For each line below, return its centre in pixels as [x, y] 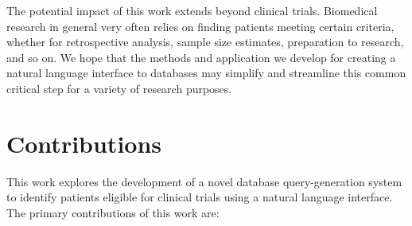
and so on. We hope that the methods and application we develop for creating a [201, 57]
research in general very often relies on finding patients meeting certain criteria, [200, 26]
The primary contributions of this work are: [113, 212]
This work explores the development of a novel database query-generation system [204, 181]
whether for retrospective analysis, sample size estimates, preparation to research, [205, 42]
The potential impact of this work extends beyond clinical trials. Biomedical [192, 10]
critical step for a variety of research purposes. [119, 88]
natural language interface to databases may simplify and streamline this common [206, 73]
